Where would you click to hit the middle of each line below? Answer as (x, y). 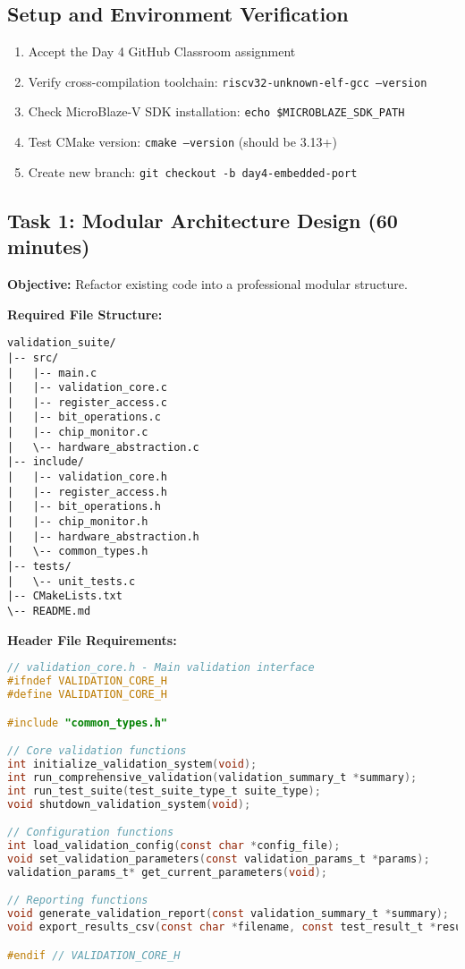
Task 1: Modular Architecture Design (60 (203, 220)
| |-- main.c (52, 373)
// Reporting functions (78, 901)
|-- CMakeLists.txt (65, 596)
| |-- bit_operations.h (84, 507)
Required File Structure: (85, 314)
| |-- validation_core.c (87, 388)
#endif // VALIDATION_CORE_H (94, 955)
